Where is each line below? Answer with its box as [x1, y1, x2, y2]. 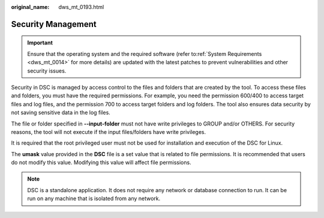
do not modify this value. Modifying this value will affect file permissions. [11, 159, 191, 166]
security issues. [27, 67, 67, 74]
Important [27, 39, 53, 46]
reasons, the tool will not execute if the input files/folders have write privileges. [11, 128, 206, 135]
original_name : [11, 4, 50, 10]
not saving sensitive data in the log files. [11, 109, 110, 117]
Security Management [11, 19, 97, 29]
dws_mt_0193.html [58, 4, 104, 10]
